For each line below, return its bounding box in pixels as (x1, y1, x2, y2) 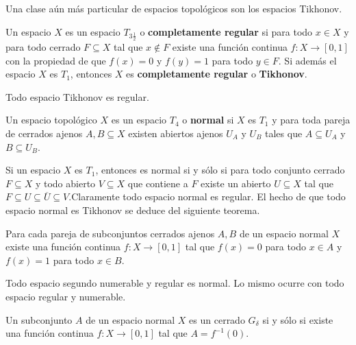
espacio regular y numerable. (5, 289, 126, 303)
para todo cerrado (5, 40, 81, 54)
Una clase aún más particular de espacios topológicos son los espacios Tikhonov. (5, 1, 342, 15)
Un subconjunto (5, 312, 73, 326)
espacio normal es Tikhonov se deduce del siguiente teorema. (5, 202, 260, 217)
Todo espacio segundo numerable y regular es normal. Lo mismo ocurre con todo (5, 276, 344, 290)
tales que (265, 126, 303, 140)
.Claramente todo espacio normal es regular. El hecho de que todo (68, 189, 346, 204)
